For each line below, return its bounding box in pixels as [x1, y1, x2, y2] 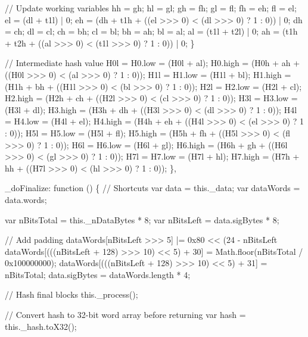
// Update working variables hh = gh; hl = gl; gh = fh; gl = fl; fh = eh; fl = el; [5, 2, 297, 14]
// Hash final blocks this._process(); [5, 288, 138, 301]
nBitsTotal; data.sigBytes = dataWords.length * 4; [5, 268, 191, 280]
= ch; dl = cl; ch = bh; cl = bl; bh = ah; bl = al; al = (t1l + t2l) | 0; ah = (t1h [5, 25, 298, 38]
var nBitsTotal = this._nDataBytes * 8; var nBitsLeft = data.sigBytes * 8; [5, 213, 279, 226]
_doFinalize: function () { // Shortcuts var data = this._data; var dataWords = [5, 182, 300, 194]
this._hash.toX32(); [5, 320, 77, 332]
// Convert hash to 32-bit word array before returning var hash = [5, 308, 246, 321]
